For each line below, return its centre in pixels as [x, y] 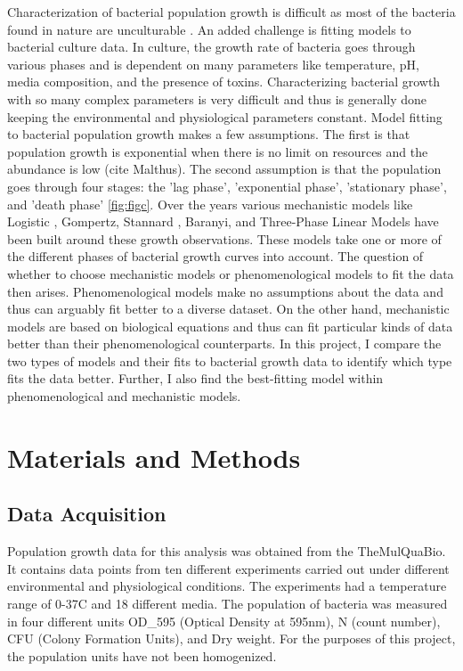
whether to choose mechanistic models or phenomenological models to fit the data [231, 273]
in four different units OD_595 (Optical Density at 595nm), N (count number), [224, 621]
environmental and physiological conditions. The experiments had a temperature [227, 586]
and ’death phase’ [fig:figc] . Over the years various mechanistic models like [210, 204]
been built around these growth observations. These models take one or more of [224, 238]
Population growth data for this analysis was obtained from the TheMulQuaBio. [227, 551]
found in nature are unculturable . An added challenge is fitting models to [209, 29]
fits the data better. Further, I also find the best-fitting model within [195, 378]
